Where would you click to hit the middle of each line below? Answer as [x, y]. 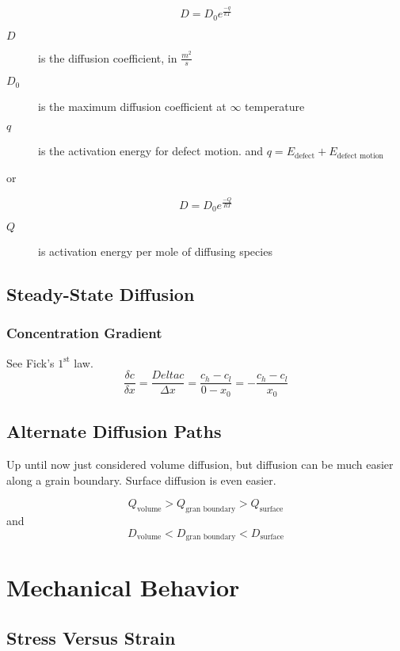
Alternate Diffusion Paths [114, 431]
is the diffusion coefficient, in [108, 57]
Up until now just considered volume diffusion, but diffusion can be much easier [200, 464]
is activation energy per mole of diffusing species [155, 251]
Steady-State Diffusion [101, 294]
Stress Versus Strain [91, 637]
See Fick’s [30, 362]
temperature [275, 106]
